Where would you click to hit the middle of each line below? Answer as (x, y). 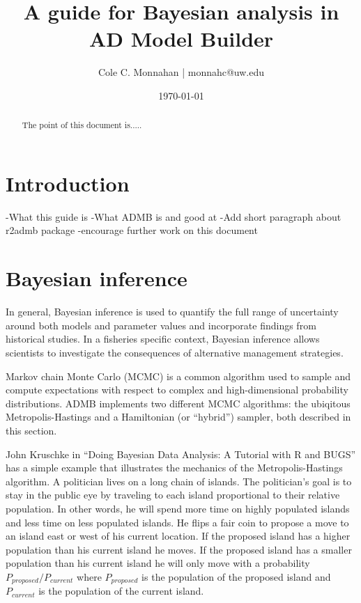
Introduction (68, 183)
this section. (31, 430)
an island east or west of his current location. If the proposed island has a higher (178, 536)
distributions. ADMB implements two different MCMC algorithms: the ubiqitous (178, 403)
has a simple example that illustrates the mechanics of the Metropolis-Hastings (174, 468)
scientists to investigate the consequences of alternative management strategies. (175, 352)
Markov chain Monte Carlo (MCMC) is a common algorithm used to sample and (178, 376)
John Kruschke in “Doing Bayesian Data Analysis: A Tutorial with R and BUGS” (181, 454)
